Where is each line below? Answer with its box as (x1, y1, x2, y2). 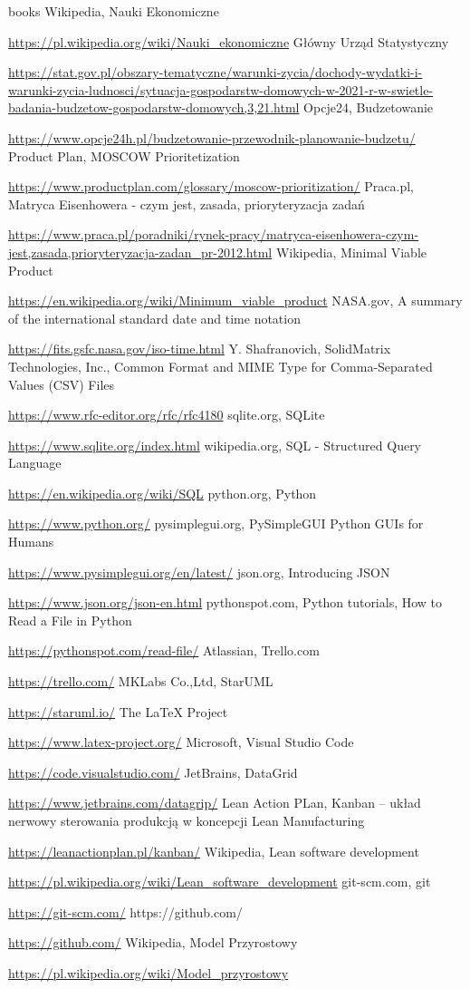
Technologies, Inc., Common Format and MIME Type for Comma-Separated (8, 356, 433, 375)
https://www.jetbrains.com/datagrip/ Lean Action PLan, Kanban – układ (8, 793, 421, 812)
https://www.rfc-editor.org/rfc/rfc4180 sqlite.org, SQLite (8, 405, 325, 424)
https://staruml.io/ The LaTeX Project (8, 702, 228, 721)
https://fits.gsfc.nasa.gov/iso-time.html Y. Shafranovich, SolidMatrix (8, 339, 391, 358)
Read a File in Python (8, 610, 132, 629)
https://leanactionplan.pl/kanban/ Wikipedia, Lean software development (8, 841, 419, 860)
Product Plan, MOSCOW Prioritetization (8, 146, 240, 165)
